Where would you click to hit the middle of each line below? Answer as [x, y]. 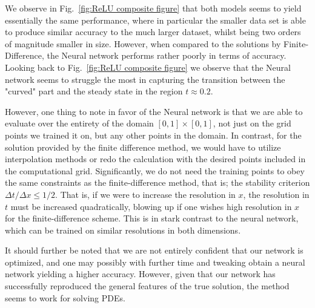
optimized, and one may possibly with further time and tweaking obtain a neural [155, 262]
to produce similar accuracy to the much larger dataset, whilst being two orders [153, 32]
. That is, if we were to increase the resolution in [145, 194]
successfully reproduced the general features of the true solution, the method [147, 286]
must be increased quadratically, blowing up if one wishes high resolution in [151, 206]
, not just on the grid [252, 123]
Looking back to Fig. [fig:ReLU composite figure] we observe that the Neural [148, 67]
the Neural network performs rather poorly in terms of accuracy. [167, 55]
